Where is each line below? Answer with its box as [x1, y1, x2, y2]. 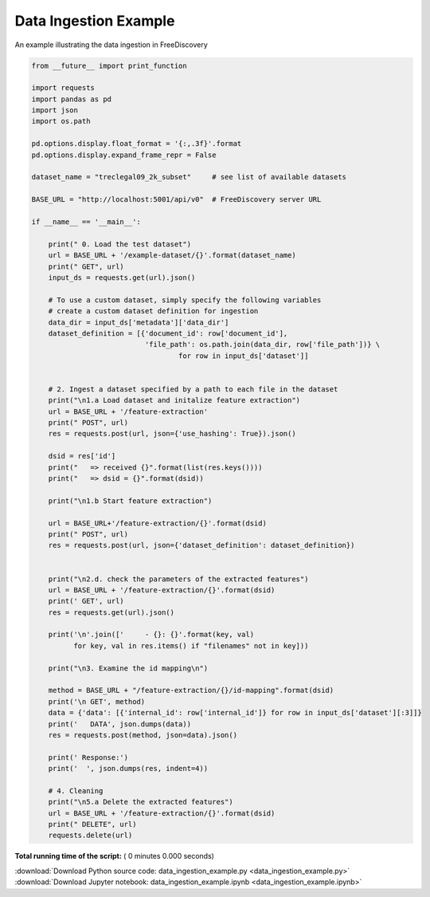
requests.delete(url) [48, 831, 133, 840]
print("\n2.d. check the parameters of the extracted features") [48, 574, 309, 584]
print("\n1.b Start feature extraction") [48, 496, 213, 506]
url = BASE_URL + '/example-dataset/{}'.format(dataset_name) [48, 251, 296, 260]
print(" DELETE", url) [48, 820, 137, 829]
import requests [31, 84, 96, 92]
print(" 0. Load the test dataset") [48, 239, 191, 249]
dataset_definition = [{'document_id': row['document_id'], [48, 329, 288, 338]
